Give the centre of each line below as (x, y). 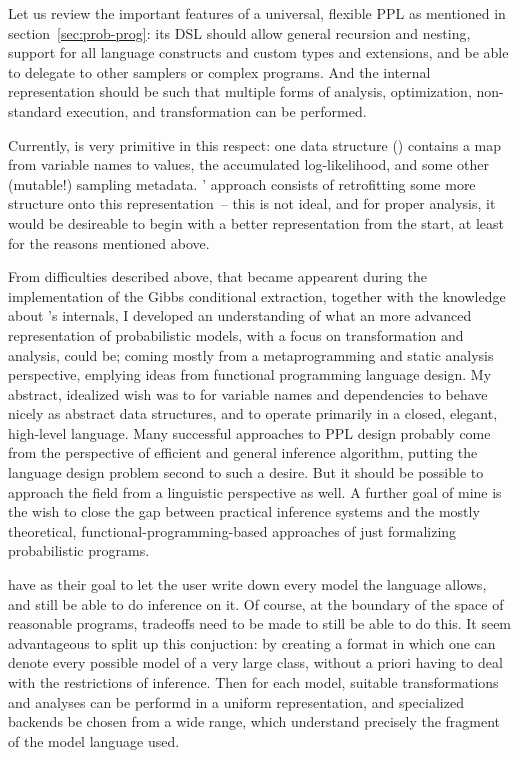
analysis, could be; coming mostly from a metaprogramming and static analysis (251, 354)
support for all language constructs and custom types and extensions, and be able (258, 52)
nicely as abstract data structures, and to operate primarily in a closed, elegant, (253, 413)
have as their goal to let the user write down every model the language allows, (247, 584)
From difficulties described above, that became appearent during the (217, 276)
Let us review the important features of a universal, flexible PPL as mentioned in (257, 13)
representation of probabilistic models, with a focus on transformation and (236, 334)
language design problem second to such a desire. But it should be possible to (246, 472)
